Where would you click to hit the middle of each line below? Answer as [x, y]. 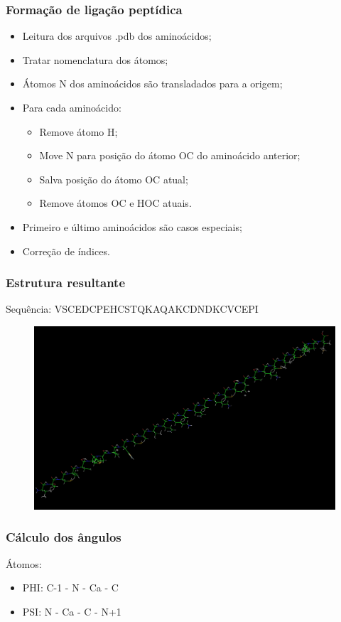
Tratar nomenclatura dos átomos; [95, 59]
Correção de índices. [66, 251]
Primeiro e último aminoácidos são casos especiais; [132, 226]
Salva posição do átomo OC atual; [114, 179]
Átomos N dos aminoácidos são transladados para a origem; [152, 84]
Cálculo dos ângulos [64, 537]
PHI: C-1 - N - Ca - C [70, 588]
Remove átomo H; [79, 131]
